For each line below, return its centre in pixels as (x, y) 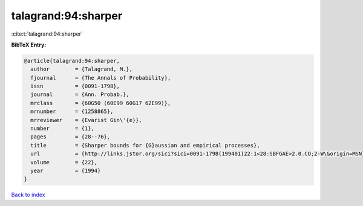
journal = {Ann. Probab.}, (80, 95)
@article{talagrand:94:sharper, (72, 61)
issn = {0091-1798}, (75, 86)
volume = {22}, (64, 162)
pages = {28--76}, (70, 137)
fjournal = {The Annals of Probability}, (101, 78)
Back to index (28, 195)
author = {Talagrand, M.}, (82, 69)
